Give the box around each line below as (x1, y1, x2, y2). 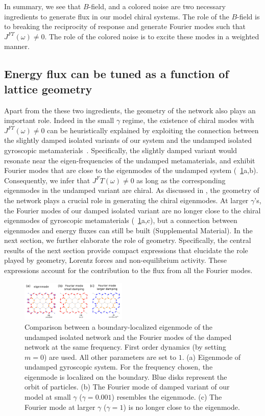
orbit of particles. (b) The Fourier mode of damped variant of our (25, 381, 230, 392)
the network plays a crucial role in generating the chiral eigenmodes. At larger (4, 194, 249, 205)
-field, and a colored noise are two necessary (88, 1, 226, 11)
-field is (237, 11, 260, 21)
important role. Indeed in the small (4, 115, 114, 126)
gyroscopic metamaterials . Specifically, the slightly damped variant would (4, 144, 237, 155)
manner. (4, 41, 30, 52)
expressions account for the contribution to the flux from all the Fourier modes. (4, 265, 253, 276)
